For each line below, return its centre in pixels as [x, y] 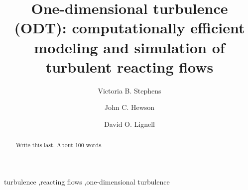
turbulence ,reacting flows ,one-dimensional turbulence [87, 181]
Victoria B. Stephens [129, 90]
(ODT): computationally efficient [129, 28]
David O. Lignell [129, 124]
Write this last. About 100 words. [59, 145]
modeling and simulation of [129, 47]
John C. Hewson [129, 107]
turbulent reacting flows [129, 66]
